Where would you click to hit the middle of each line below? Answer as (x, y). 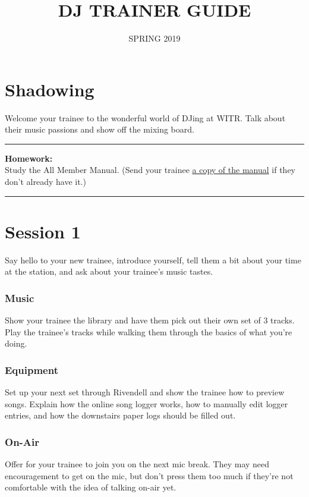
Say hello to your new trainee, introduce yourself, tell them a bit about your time (153, 259)
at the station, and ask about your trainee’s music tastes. (109, 271)
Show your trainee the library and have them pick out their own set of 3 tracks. (150, 320)
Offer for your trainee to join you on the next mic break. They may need (137, 464)
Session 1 (43, 231)
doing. (16, 343)
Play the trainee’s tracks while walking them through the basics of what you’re (149, 331)
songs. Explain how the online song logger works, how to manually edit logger (146, 403)
